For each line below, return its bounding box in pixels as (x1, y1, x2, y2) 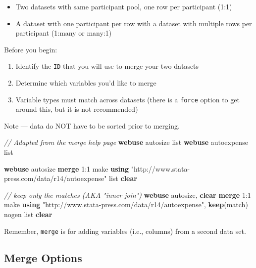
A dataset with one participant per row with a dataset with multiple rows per (15, 18, 252, 28)
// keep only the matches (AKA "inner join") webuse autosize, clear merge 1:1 (4, 189, 251, 200)
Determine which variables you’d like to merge (15, 78, 156, 88)
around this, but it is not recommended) (15, 104, 138, 114)
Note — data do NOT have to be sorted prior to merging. (4, 120, 180, 131)
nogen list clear (4, 209, 52, 220)
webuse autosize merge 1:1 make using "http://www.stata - (4, 163, 190, 174)
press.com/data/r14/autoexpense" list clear (4, 173, 137, 183)
